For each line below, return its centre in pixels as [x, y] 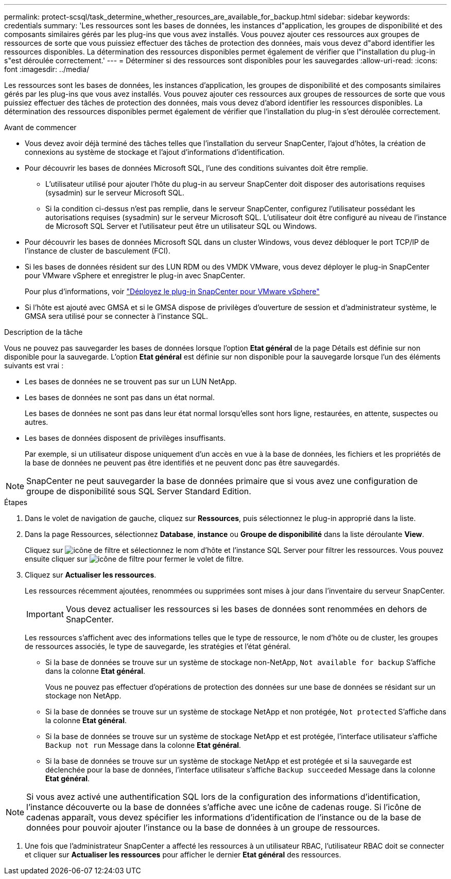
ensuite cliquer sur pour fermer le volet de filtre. [134, 559]
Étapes [16, 502]
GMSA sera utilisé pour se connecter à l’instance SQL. [117, 316]
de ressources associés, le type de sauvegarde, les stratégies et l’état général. [158, 646]
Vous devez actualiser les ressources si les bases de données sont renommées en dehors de [246, 609]
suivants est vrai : [34, 365]
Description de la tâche [44, 332]
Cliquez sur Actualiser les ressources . [91, 575]
